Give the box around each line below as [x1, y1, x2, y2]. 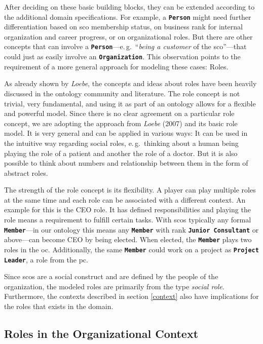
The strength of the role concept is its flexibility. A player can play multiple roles [4, 184, 256, 195]
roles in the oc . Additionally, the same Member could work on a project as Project [4, 244, 259, 254]
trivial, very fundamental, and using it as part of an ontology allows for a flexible [4, 98, 256, 108]
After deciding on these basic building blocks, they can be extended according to [4, 2, 255, 12]
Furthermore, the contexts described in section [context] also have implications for [4, 291, 259, 301]
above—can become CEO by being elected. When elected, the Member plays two [4, 234, 252, 245]
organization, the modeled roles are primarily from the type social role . [4, 281, 224, 291]
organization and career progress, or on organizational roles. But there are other [4, 31, 253, 42]
